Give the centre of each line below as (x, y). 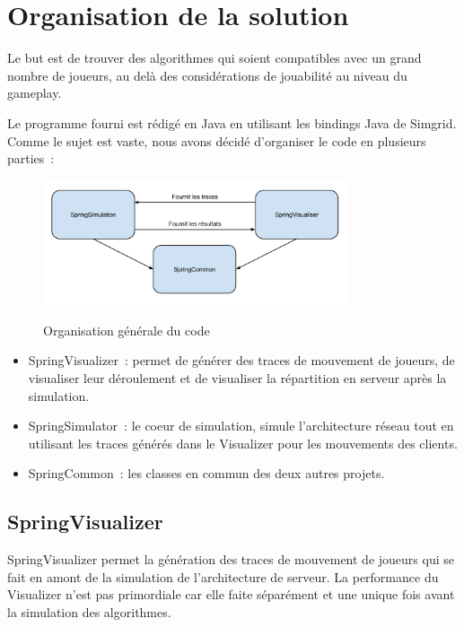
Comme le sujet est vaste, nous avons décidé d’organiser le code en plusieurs (217, 140)
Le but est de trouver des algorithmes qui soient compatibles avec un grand (214, 58)
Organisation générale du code (127, 330)
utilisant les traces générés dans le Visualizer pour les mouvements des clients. (243, 443)
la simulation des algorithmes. (89, 611)
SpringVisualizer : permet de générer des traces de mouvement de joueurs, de (241, 360)
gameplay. (35, 93)
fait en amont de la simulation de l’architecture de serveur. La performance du (223, 576)
